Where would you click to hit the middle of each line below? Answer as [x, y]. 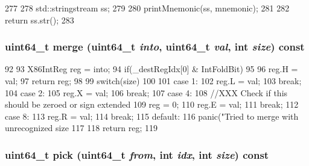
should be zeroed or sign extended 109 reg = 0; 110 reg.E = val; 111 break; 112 [152, 104]
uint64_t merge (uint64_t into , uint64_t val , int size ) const [155, 47]
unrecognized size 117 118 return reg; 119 [81, 128]
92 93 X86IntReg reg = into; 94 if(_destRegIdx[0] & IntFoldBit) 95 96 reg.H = [151, 69]
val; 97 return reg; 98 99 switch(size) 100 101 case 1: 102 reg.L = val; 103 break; [153, 81]
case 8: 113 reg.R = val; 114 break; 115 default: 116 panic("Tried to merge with [152, 116]
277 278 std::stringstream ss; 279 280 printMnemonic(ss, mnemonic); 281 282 [147, 8]
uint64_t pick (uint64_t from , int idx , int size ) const [137, 154]
